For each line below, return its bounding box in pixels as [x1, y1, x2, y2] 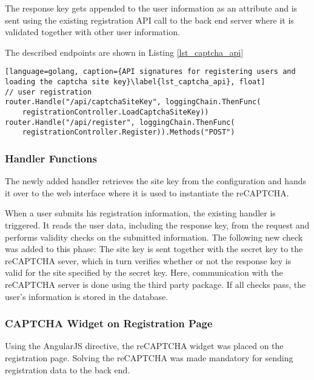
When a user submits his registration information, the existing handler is [5, 207, 276, 219]
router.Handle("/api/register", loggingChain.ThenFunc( [5, 118, 235, 127]
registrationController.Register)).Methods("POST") [22, 128, 235, 137]
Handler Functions [5, 150, 97, 165]
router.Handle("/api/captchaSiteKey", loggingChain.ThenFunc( [5, 98, 261, 107]
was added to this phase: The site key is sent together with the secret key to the [5, 242, 303, 255]
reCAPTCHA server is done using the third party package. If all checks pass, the [5, 278, 306, 290]
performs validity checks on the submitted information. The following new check [5, 230, 303, 243]
